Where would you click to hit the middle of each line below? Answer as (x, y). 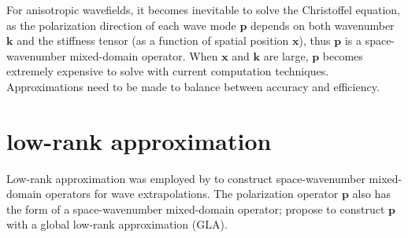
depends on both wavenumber (323, 25)
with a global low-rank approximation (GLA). (117, 224)
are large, (286, 55)
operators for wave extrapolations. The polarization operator (192, 194)
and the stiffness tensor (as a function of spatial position (153, 40)
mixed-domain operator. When (144, 55)
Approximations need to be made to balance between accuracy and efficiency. (193, 86)
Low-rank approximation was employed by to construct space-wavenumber (186, 178)
